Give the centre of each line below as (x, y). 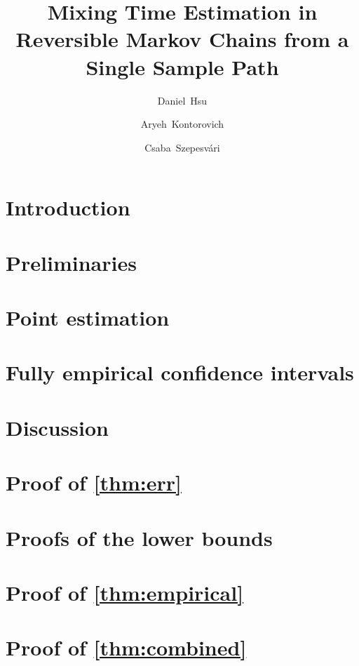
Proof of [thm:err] (94, 482)
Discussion (57, 427)
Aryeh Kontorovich (182, 124)
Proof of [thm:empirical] (125, 592)
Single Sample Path (182, 66)
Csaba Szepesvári (182, 147)
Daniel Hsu (182, 100)
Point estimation (88, 318)
